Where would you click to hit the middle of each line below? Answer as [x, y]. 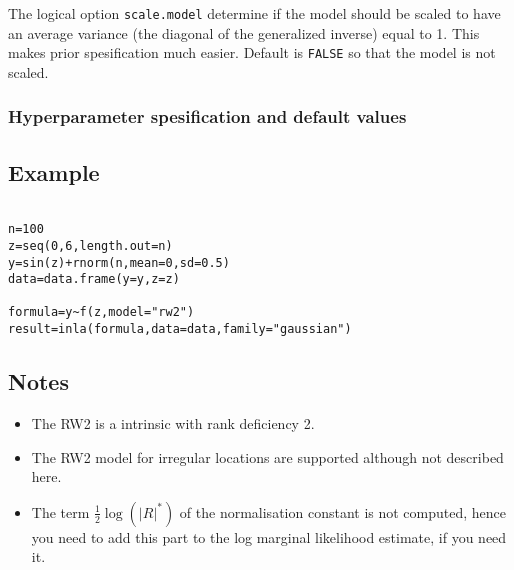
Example [54, 171]
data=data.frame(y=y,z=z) [94, 279]
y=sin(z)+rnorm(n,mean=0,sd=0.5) [119, 262]
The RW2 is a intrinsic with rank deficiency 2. [173, 423]
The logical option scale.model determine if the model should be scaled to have [254, 13]
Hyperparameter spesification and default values [207, 116]
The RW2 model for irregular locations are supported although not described [267, 456]
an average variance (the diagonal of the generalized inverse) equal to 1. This [244, 32]
